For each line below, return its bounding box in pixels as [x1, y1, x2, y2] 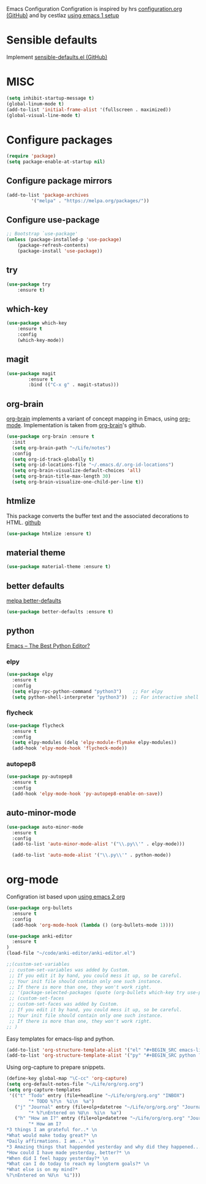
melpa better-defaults [6, 597, 61, 604]
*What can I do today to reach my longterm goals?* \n [6, 1161, 150, 1167]
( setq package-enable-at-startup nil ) [6, 159, 105, 165]
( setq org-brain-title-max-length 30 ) [12, 473, 112, 480]
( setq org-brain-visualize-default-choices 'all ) [12, 468, 141, 474]
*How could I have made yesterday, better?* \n [6, 1149, 131, 1156]
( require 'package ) [6, 153, 56, 159]
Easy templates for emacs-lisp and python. [6, 1035, 115, 1042]
